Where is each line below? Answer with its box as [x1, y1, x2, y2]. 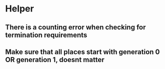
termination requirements [5, 30, 88, 39]
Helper [5, 3, 34, 14]
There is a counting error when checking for [5, 23, 146, 31]
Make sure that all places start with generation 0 [5, 47, 160, 56]
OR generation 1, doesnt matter [5, 55, 105, 64]
